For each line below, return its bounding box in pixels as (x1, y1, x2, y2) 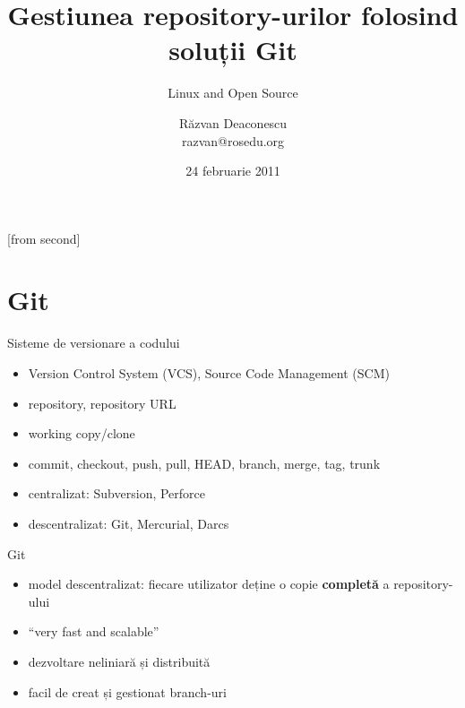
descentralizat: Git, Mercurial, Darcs (28, 514, 229, 532)
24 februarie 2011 (185, 161, 280, 180)
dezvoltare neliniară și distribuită (28, 652, 211, 670)
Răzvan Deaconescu (178, 113, 288, 132)
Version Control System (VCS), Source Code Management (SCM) (28, 364, 390, 382)
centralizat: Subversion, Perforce (28, 484, 206, 503)
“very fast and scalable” (28, 622, 159, 641)
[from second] (7, 229, 81, 247)
